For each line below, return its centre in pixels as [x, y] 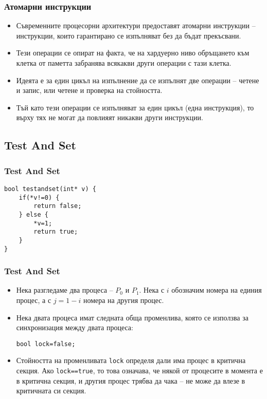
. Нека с [152, 290]
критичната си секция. [51, 391]
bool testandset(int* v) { [50, 189]
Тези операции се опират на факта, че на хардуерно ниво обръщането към [133, 53]
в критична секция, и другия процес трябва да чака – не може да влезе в [131, 380]
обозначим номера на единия [217, 290]
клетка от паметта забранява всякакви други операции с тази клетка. [124, 63]
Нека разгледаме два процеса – [65, 290]
